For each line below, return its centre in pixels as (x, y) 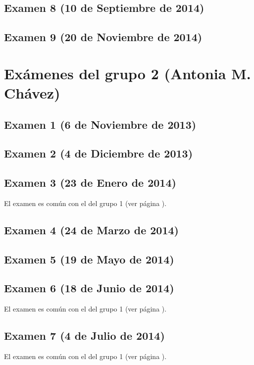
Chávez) (32, 92)
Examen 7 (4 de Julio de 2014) (84, 336)
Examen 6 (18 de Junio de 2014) (89, 288)
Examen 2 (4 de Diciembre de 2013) (99, 153)
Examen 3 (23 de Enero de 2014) (90, 182)
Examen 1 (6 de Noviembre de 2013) (100, 124)
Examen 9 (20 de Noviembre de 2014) (103, 37)
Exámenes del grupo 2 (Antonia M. (127, 73)
